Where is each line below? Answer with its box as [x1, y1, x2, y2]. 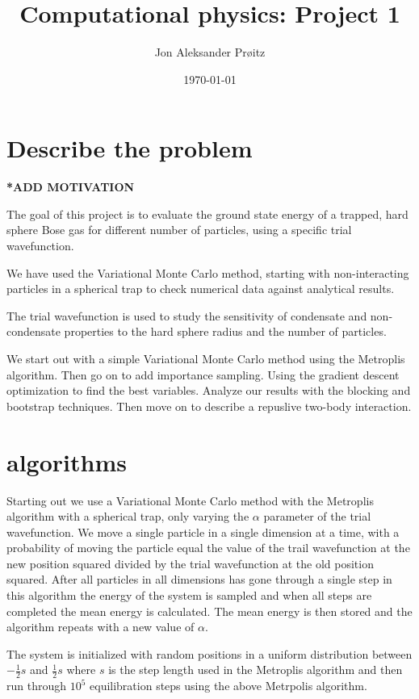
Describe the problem [6, 132, 253, 165]
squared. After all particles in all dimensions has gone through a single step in [6, 571, 392, 588]
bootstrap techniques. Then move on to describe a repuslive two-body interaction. [6, 397, 412, 414]
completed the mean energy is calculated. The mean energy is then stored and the [6, 602, 413, 619]
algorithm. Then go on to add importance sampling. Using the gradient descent [6, 366, 400, 383]
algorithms [6, 445, 127, 478]
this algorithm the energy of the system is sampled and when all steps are [6, 587, 372, 604]
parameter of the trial [263, 508, 371, 525]
